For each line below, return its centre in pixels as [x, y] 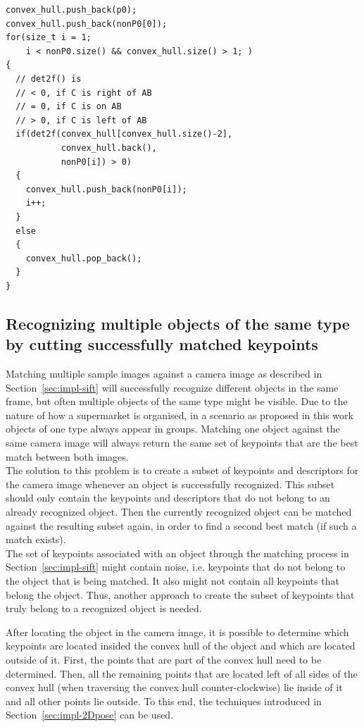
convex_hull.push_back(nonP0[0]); [87, 24]
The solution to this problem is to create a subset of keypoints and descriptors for [182, 470]
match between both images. [67, 456]
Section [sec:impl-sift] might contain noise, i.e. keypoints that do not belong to [176, 567]
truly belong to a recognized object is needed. [104, 608]
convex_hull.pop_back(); [84, 258]
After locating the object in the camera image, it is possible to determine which [177, 632]
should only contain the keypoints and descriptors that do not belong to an [168, 498]
